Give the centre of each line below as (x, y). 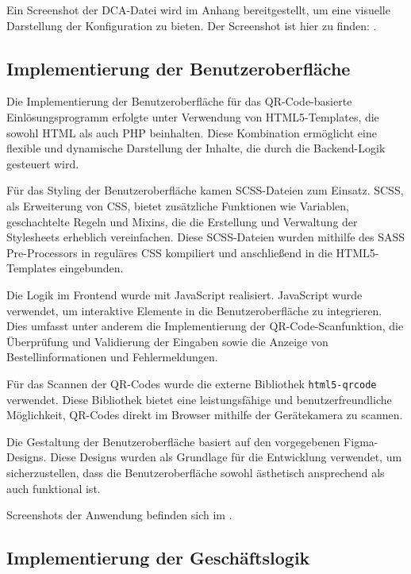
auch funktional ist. (54, 488)
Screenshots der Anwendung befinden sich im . (119, 515)
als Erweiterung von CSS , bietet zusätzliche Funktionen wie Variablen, (178, 205)
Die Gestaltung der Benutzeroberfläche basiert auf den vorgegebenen (173, 441)
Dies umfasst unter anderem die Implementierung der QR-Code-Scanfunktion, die (205, 326)
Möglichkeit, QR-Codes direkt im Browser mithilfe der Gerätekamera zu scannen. (205, 415)
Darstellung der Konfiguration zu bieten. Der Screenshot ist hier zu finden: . (192, 25)
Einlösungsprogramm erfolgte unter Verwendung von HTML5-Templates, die (193, 116)
